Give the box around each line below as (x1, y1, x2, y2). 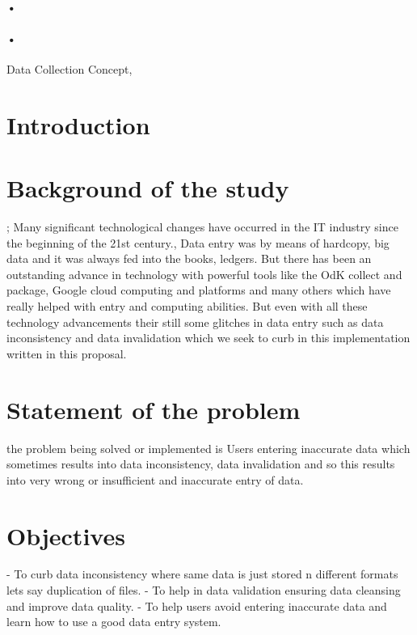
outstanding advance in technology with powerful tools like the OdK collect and (6, 265, 402, 282)
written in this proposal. (6, 345, 127, 362)
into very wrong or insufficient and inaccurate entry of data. (6, 471, 304, 488)
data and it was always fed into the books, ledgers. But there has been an (6, 250, 372, 267)
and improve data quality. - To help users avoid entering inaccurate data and (6, 597, 387, 614)
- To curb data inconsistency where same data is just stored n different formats (6, 565, 398, 582)
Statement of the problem (6, 392, 301, 425)
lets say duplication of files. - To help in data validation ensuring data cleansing (6, 582, 401, 599)
